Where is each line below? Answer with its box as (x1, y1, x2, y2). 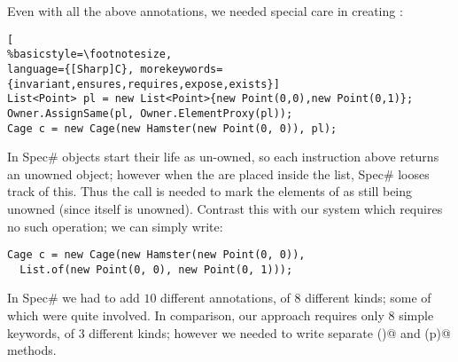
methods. (7, 341, 57, 359)
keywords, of (7, 323, 74, 342)
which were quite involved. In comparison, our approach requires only (7, 306, 384, 325)
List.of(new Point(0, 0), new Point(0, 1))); (19, 263, 293, 276)
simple (399, 306, 434, 325)
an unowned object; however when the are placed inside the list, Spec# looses (7, 164, 430, 183)
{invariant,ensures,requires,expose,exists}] (7, 77, 280, 90)
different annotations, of (160, 288, 291, 307)
